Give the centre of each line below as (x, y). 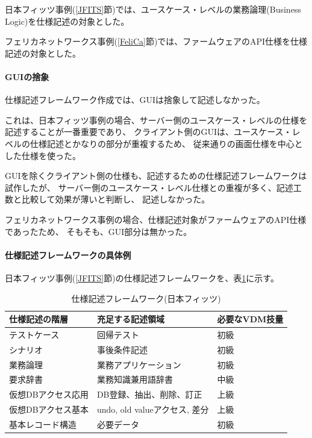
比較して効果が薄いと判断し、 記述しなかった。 (116, 199)
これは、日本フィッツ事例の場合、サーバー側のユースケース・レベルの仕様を (156, 120)
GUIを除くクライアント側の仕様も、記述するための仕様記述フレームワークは (156, 176)
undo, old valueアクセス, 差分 (153, 409)
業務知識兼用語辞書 (135, 379)
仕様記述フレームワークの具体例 (68, 255)
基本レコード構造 (43, 424)
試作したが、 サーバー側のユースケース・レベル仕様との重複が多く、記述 (149, 187)
